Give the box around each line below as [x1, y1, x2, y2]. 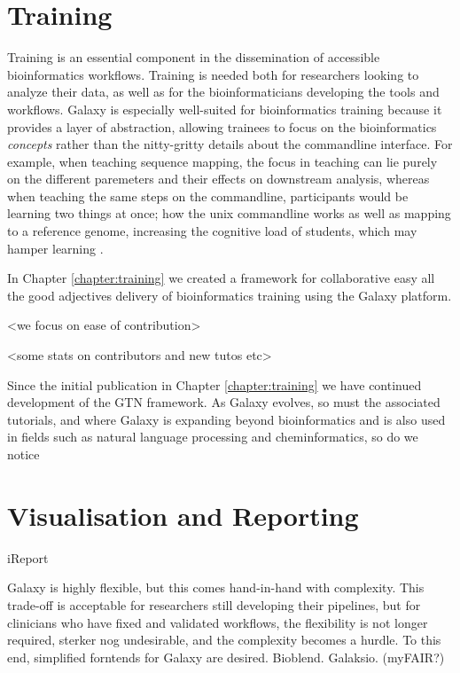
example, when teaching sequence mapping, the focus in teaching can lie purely [7, 152, 438, 170]
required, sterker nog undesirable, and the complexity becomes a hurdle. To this [7, 630, 441, 649]
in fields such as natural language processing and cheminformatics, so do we [7, 427, 418, 446]
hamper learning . [7, 239, 104, 257]
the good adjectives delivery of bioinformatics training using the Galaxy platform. [7, 286, 452, 304]
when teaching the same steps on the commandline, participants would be [7, 186, 409, 205]
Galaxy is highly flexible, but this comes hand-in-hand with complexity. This [7, 578, 425, 597]
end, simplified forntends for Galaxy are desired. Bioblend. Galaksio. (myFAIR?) [7, 647, 445, 666]
